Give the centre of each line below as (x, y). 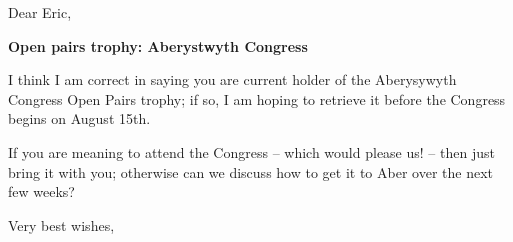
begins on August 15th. (79, 118)
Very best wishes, (61, 224)
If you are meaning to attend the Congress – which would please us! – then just (251, 151)
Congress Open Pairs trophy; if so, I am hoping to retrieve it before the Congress (257, 98)
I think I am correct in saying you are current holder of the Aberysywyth (232, 79)
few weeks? (41, 191)
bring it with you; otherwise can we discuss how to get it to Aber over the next (250, 171)
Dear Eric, (40, 12)
